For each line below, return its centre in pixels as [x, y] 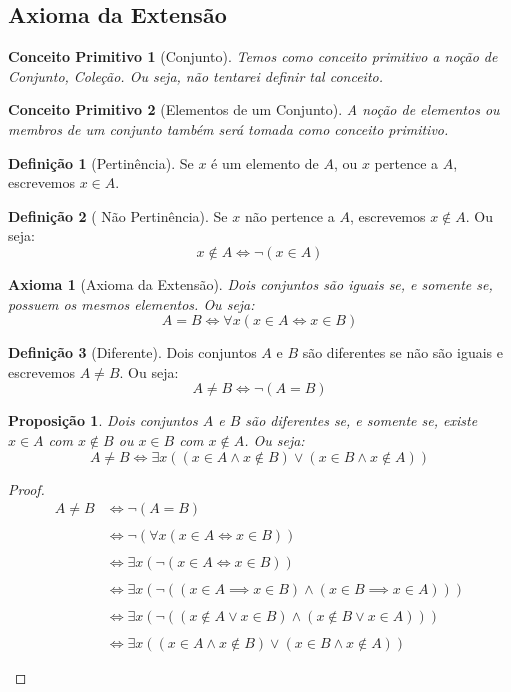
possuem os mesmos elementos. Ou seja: [131, 303]
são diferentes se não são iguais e [402, 352]
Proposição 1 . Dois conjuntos [103, 420]
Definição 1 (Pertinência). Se [101, 162]
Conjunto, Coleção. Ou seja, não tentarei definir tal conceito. [196, 75]
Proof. [26, 488]
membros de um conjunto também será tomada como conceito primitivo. [228, 128]
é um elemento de [265, 162]
